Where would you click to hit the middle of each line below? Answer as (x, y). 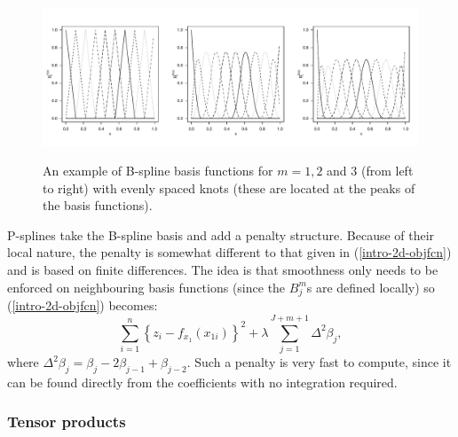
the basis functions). (98, 205)
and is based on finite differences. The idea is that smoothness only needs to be (223, 270)
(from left (387, 171)
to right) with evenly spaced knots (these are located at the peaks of (229, 187)
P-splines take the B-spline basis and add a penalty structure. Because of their (221, 234)
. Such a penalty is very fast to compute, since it (319, 362)
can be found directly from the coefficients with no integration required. (202, 382)
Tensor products (67, 421)
